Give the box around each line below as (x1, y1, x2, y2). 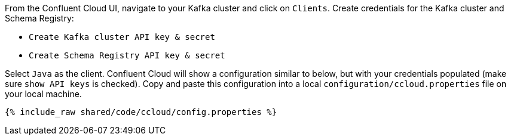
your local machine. (5, 89, 82, 99)
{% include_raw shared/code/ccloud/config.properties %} (5, 107, 277, 117)
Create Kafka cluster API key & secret (29, 32, 215, 42)
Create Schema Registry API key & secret (29, 51, 225, 60)
